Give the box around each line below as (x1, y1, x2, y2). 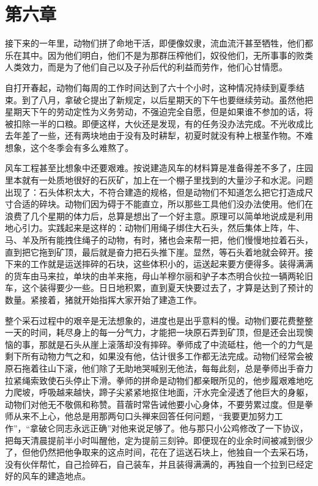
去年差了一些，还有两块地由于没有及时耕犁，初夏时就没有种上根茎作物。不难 (5, 129, 313, 142)
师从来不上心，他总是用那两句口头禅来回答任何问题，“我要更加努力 (5, 410, 275, 422)
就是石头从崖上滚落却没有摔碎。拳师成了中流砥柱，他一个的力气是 (47, 337, 313, 350)
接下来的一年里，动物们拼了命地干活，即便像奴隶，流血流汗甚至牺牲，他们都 (5, 37, 313, 50)
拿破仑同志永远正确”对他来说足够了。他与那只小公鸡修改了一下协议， (30, 421, 308, 434)
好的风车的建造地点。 (5, 469, 91, 482)
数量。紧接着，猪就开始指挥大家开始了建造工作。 (5, 293, 202, 306)
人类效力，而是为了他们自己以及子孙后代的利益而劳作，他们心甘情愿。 (5, 61, 287, 73)
